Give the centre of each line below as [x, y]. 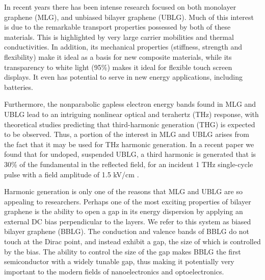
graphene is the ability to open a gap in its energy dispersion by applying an [124, 211]
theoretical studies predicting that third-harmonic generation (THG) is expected [130, 124]
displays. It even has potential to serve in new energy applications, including [123, 77]
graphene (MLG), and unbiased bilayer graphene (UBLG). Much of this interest [129, 17]
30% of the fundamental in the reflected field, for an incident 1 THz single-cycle [129, 164]
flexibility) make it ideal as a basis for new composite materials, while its [118, 56]
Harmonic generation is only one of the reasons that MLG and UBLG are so [123, 191]
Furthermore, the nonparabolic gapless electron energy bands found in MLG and [130, 104]
